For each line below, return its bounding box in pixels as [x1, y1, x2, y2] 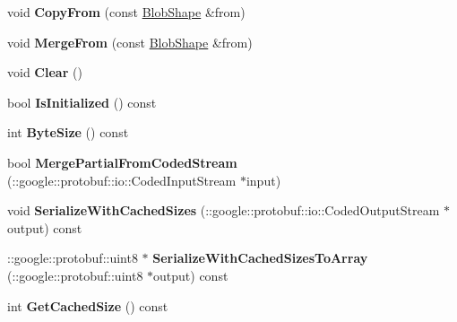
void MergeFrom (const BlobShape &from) [7, 32, 253, 51]
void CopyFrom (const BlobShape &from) [7, 3, 246, 21]
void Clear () [7, 63, 82, 82]
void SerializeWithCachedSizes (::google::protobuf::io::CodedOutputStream [7, 201, 440, 220]
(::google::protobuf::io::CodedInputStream [7, 170, 237, 189]
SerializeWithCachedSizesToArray [152, 248, 368, 267]
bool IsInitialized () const [7, 92, 157, 111]
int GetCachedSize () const [7, 296, 168, 315]
